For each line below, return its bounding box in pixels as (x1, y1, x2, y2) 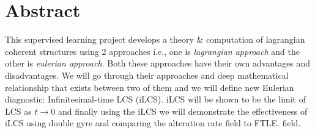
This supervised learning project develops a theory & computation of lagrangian (5, 33, 305, 46)
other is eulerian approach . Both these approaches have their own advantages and (5, 57, 311, 70)
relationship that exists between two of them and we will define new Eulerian (5, 81, 294, 93)
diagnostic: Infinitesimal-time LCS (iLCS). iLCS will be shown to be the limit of (5, 93, 306, 106)
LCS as (5, 104, 32, 117)
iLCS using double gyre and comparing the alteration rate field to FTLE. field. (5, 117, 301, 129)
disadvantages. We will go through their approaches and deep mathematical (5, 68, 289, 81)
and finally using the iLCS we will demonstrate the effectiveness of (57, 104, 308, 117)
